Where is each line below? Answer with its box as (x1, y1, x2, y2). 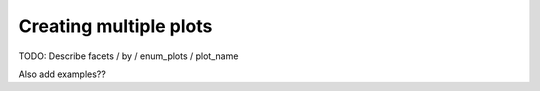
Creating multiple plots (18, 15, 213, 37)
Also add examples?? (18, 68, 107, 80)
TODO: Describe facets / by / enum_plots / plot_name (18, 50, 239, 62)
